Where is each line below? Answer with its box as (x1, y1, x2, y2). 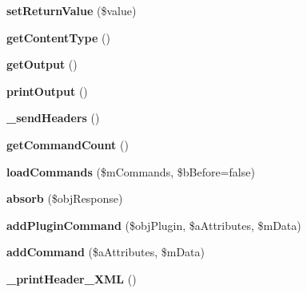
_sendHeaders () (6, 109, 100, 126)
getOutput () (6, 56, 78, 73)
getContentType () (6, 29, 110, 46)
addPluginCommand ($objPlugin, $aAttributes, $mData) (6, 216, 301, 233)
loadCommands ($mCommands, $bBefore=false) (6, 163, 255, 180)
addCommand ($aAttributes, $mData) (6, 244, 205, 260)
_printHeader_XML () (6, 270, 137, 287)
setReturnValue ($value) (6, 2, 137, 18)
